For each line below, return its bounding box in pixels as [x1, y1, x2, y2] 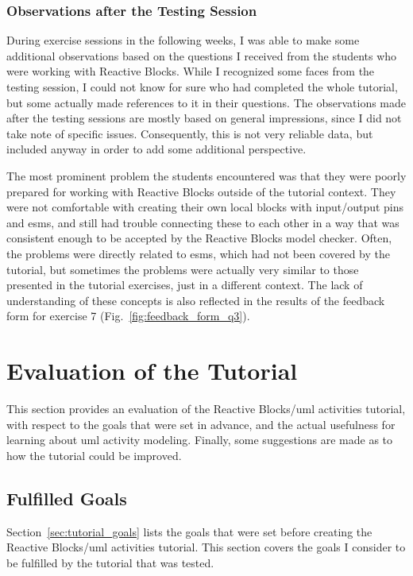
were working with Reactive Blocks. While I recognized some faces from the [6, 63, 375, 79]
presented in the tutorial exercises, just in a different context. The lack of [6, 276, 363, 293]
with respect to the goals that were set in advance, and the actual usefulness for [6, 416, 396, 432]
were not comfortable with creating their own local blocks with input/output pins [6, 199, 404, 215]
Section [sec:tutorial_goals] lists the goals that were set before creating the [6, 523, 372, 539]
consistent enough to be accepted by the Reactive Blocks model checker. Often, [6, 230, 392, 246]
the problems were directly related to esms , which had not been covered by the [6, 245, 391, 261]
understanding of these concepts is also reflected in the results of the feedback [6, 292, 385, 308]
